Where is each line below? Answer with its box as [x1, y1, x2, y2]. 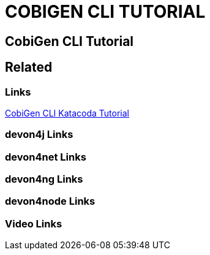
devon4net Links [5, 150, 86, 163]
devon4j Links [5, 128, 73, 141]
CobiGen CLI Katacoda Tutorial [5, 107, 129, 118]
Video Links [5, 217, 62, 230]
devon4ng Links [5, 173, 83, 186]
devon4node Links [5, 195, 96, 208]
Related [5, 59, 53, 75]
